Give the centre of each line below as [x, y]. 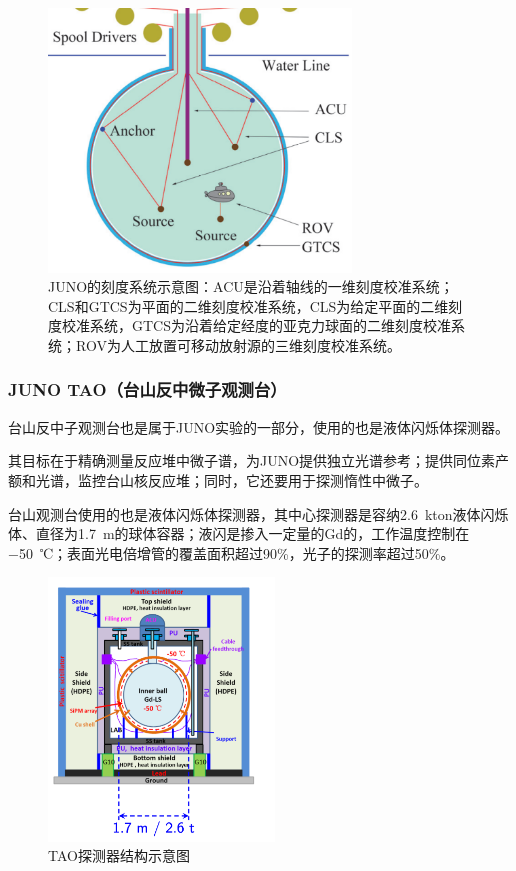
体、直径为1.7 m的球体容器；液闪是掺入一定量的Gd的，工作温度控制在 [239, 533]
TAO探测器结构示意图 [119, 855]
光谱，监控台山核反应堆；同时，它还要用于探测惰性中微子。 [231, 479]
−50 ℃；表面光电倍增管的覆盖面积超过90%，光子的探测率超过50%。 [231, 552]
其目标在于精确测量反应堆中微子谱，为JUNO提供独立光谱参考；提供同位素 [252, 460]
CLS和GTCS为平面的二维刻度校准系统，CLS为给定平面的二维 [248, 305]
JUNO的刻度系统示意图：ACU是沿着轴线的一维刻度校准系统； [251, 286]
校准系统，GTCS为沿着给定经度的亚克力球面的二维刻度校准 [256, 325]
